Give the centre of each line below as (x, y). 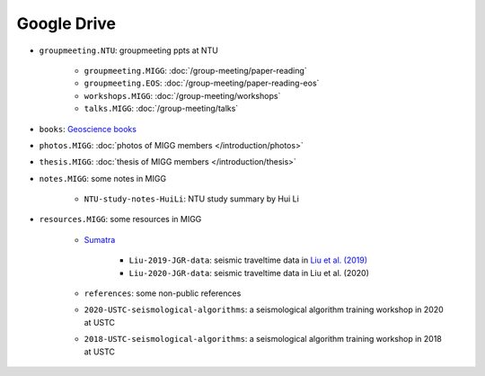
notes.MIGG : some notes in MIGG (102, 178)
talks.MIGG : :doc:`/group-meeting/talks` (161, 109)
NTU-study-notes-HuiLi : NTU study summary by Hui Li (192, 199)
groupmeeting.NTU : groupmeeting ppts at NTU (129, 50)
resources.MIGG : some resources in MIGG (120, 219)
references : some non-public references (163, 293)
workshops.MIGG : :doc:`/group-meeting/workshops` (182, 95)
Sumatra (100, 239)
